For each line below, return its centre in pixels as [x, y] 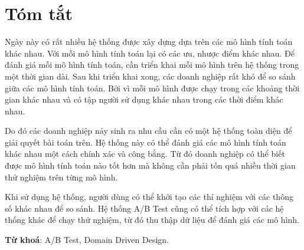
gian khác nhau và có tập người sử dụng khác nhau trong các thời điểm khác [144, 99]
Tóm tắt [39, 13]
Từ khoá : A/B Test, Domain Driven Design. [87, 240]
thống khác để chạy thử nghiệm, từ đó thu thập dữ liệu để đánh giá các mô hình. [152, 220]
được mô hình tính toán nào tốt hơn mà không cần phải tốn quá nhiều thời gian [150, 165]
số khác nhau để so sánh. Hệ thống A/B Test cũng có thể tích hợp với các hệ [144, 208]
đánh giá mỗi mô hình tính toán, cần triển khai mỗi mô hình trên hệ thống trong [152, 65]
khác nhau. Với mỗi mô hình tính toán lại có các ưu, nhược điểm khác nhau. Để [150, 53]
